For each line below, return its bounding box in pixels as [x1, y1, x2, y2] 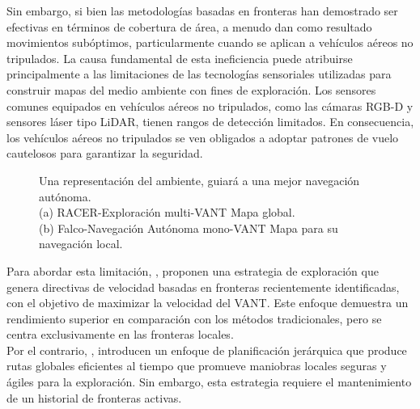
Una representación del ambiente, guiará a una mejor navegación [39, 171, 360, 188]
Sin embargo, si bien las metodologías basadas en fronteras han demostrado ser [6, 2, 398, 19]
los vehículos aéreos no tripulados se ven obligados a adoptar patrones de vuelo [6, 129, 399, 145]
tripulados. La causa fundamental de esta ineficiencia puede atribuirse [6, 49, 353, 66]
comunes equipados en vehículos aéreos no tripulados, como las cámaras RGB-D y [6, 97, 414, 114]
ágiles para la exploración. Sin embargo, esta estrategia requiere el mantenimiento [6, 373, 412, 390]
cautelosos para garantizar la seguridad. [6, 145, 203, 162]
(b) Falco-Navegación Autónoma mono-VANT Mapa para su [39, 219, 338, 236]
